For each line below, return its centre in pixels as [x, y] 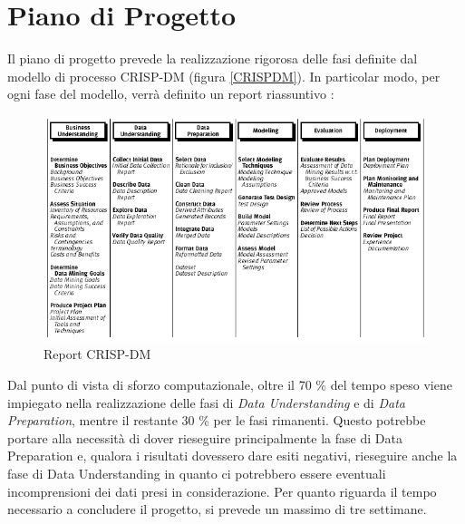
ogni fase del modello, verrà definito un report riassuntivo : [171, 94]
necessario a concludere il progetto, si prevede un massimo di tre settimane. [217, 509]
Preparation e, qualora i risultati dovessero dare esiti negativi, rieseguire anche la [232, 456]
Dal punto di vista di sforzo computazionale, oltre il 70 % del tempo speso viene [230, 384]
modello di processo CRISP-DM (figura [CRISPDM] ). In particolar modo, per [224, 76]
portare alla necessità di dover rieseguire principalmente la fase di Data [205, 437]
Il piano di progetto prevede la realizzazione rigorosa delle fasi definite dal [213, 58]
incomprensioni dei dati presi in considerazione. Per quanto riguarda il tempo [222, 491]
